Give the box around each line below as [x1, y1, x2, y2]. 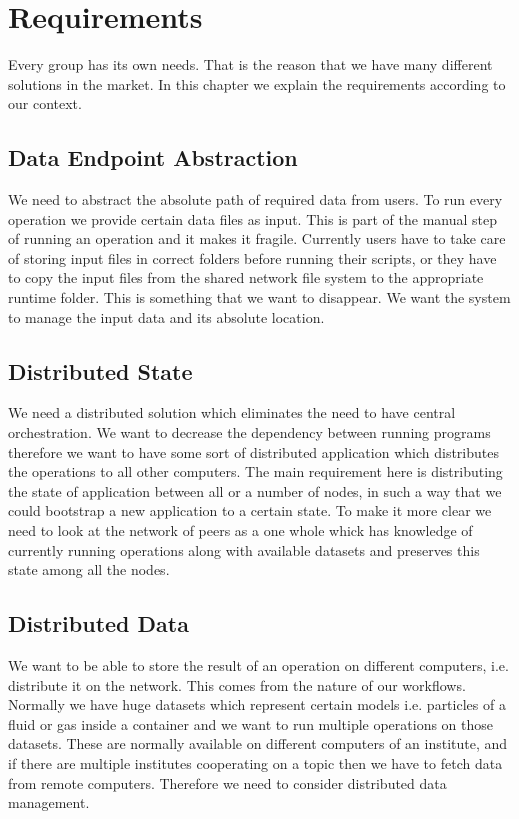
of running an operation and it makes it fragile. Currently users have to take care [8, 228, 506, 249]
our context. [8, 93, 82, 114]
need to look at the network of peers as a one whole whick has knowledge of [8, 520, 473, 541]
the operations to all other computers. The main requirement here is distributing [8, 461, 503, 482]
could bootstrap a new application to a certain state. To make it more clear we [8, 500, 492, 521]
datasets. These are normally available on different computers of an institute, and [8, 733, 508, 754]
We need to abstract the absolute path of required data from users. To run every [8, 189, 503, 210]
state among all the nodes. [8, 559, 170, 580]
